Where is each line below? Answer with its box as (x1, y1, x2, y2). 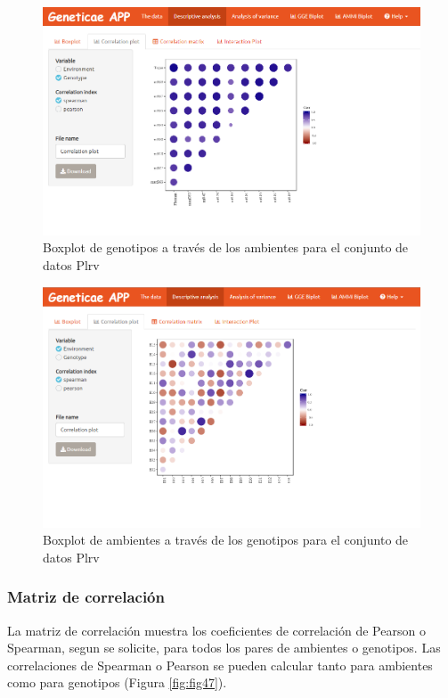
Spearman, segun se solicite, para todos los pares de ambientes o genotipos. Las (7, 638, 441, 657)
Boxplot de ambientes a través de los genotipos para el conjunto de (43, 530, 409, 549)
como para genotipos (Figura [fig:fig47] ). (7, 673, 227, 692)
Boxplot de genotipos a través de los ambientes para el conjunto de (43, 238, 409, 257)
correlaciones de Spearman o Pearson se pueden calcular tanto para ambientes (7, 655, 433, 674)
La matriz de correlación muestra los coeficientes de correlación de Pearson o (7, 620, 426, 639)
